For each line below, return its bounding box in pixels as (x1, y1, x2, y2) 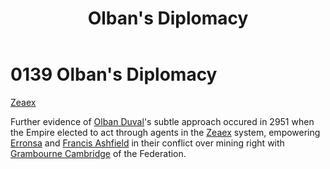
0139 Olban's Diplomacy (10, 63, 218, 86)
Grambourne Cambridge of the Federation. (10, 147, 187, 159)
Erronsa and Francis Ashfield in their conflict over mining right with (10, 137, 285, 149)
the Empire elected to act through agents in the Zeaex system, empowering (10, 126, 321, 138)
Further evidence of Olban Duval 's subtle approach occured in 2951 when (10, 115, 315, 127)
